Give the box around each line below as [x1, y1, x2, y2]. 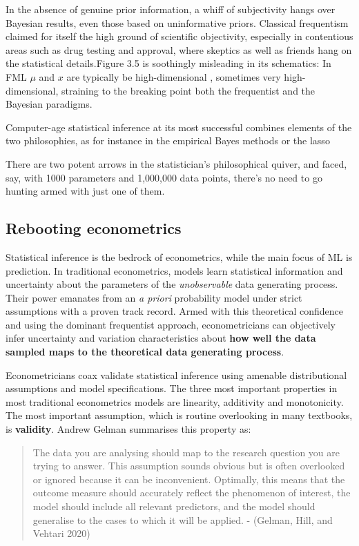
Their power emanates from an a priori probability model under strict [6, 290, 302, 304]
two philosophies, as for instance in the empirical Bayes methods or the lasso [6, 133, 330, 148]
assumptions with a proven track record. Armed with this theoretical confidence [6, 304, 343, 318]
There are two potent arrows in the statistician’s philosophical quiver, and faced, [6, 156, 347, 170]
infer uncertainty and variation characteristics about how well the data [6, 331, 316, 345]
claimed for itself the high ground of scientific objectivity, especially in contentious [6, 29, 353, 43]
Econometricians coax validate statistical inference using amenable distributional [6, 367, 347, 382]
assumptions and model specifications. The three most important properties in [6, 381, 338, 396]
